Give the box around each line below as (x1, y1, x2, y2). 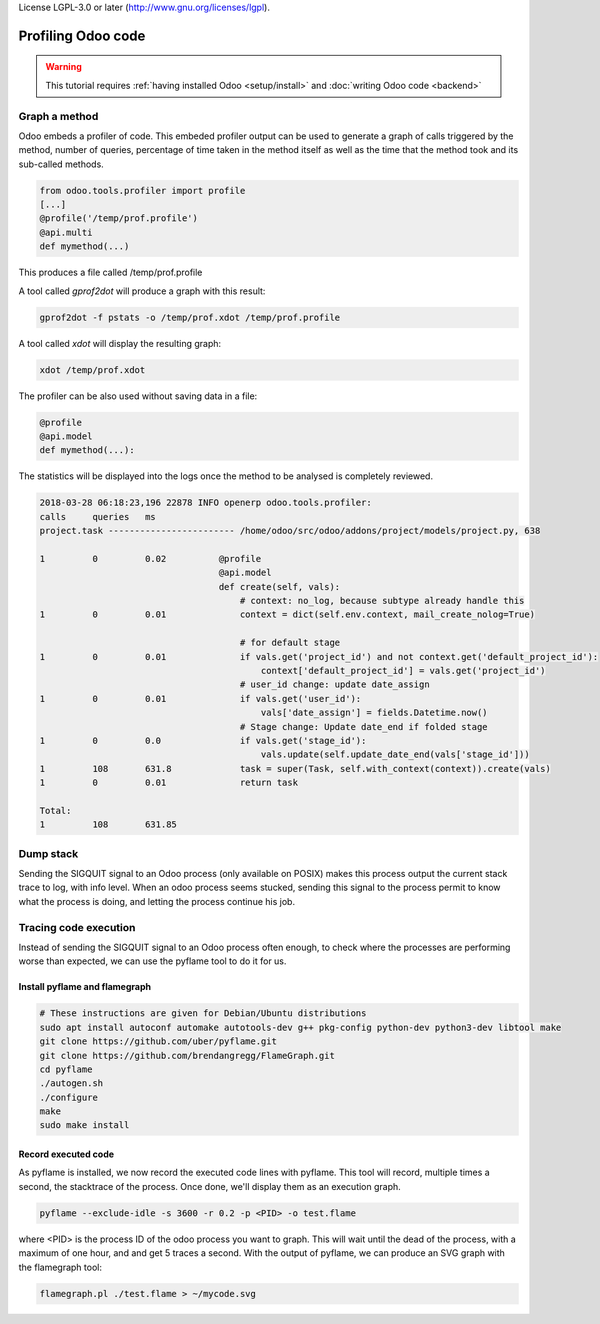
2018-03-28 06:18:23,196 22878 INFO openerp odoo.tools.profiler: (39, 497, 372, 509)
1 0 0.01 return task (39, 777, 299, 789)
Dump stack (18, 846, 79, 860)
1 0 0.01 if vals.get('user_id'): (39, 693, 362, 704)
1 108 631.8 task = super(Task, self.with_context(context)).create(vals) (39, 763, 552, 774)
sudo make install (39, 1120, 130, 1131)
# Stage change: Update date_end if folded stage (239, 721, 489, 732)
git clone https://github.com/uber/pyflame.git (39, 1036, 277, 1047)
